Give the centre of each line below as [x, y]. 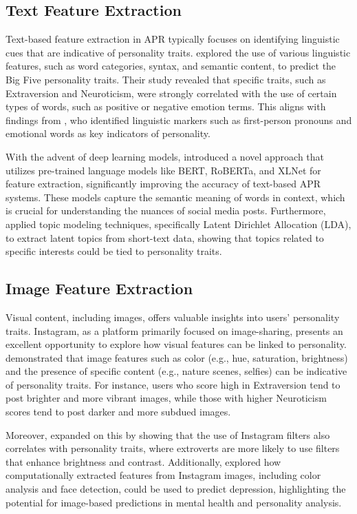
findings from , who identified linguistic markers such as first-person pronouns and [179, 120]
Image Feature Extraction [99, 288]
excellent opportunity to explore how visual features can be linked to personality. [176, 344]
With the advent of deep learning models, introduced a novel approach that [165, 156]
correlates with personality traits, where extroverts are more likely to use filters [173, 448]
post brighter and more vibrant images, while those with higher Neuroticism [166, 398]
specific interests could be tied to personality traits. [114, 251]
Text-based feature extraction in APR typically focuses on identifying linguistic [173, 39]
